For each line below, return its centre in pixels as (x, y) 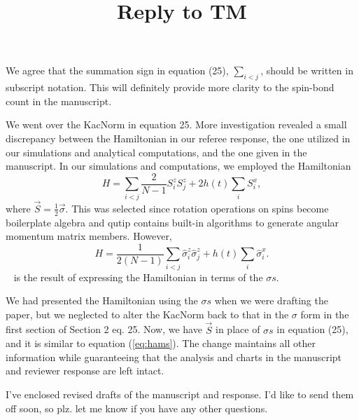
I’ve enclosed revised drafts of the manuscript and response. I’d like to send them (180, 394)
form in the (325, 314)
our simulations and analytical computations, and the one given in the (156, 152)
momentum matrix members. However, (89, 236)
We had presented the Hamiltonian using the (102, 300)
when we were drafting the (271, 300)
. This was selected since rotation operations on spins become (197, 208)
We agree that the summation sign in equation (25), (117, 70)
